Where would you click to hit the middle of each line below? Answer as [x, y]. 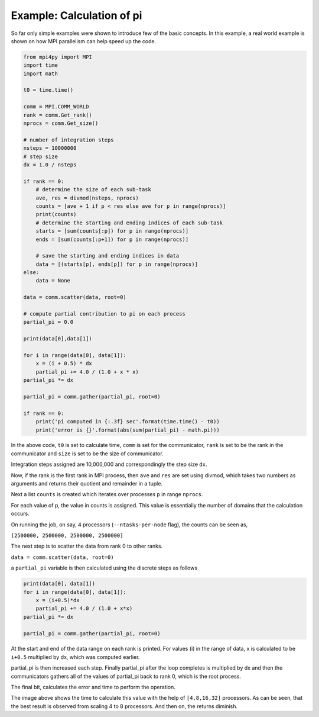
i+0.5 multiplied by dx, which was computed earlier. [75, 657]
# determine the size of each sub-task [94, 190]
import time [41, 65]
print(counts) [56, 214]
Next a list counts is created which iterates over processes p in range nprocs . [107, 494]
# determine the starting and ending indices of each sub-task [129, 223]
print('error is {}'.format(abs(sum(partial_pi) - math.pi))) [128, 430]
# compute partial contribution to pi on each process [104, 314]
